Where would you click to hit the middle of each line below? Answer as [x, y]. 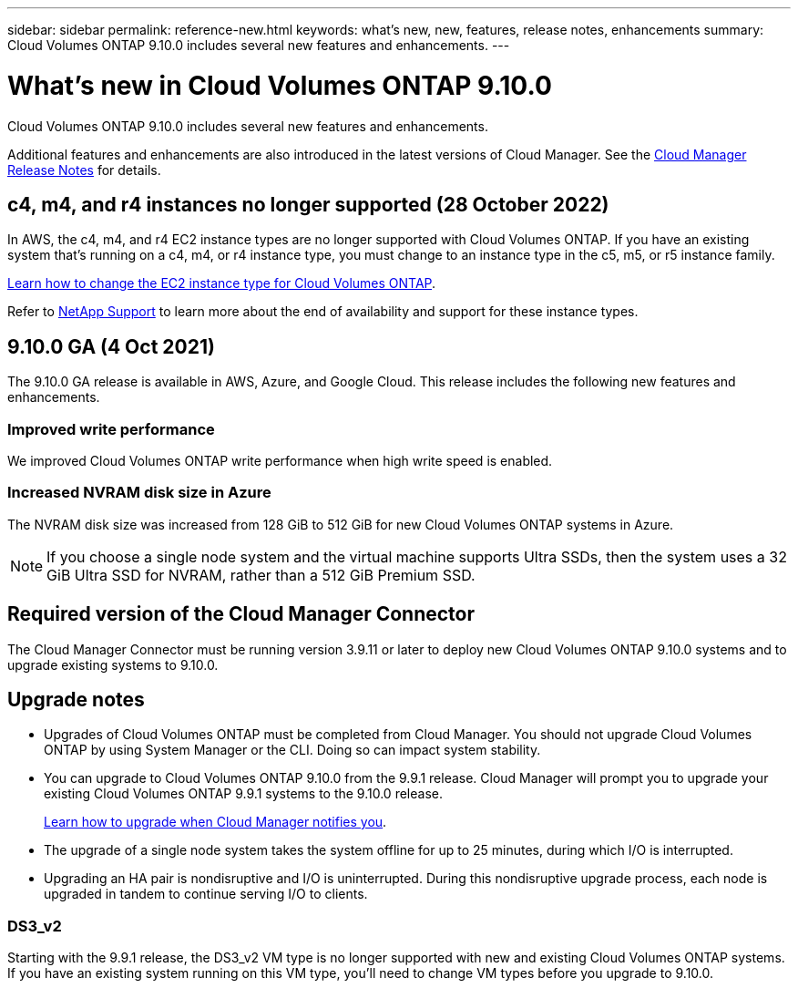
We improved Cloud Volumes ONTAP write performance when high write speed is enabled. [280, 460]
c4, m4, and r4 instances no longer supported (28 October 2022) [308, 204]
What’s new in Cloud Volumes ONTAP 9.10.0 [280, 85]
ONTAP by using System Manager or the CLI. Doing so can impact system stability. [292, 750]
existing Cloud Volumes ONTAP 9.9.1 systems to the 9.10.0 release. [243, 794]
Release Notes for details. [84, 170]
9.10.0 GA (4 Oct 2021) [111, 346]
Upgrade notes [76, 699]
